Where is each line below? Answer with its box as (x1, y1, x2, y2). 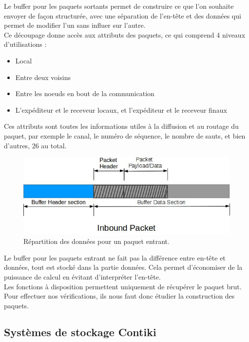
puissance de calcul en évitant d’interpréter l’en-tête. (4, 272, 161, 282)
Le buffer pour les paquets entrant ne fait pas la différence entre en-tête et (4, 252, 226, 262)
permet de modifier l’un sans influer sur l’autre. (4, 20, 146, 30)
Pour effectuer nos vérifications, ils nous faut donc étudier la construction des (4, 291, 235, 301)
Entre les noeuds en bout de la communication (15, 88, 154, 99)
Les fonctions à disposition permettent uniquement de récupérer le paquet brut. (4, 281, 242, 291)
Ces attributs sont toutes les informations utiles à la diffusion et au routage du (4, 121, 239, 131)
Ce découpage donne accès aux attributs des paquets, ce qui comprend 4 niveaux (4, 29, 246, 40)
